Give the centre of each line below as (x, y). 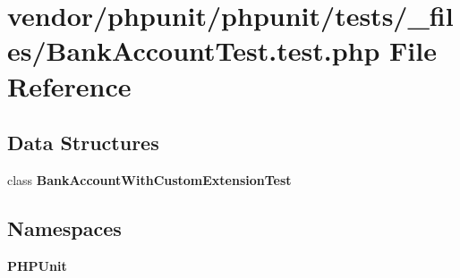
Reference (69, 85)
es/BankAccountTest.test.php (194, 51)
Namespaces (64, 227)
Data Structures (83, 143)
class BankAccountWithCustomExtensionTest (149, 179)
